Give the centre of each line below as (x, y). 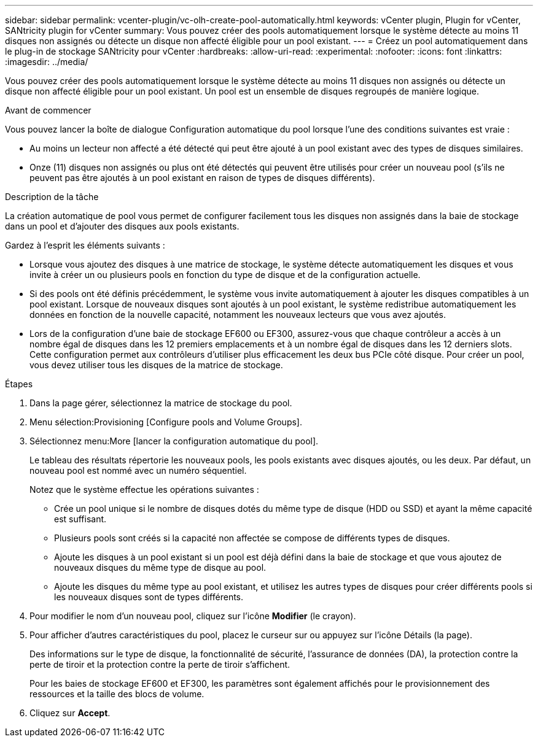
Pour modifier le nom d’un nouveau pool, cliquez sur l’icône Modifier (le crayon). (193, 616)
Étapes (19, 384)
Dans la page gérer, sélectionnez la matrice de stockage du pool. (161, 403)
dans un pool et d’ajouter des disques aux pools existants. (122, 226)
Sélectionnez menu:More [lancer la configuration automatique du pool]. (174, 441)
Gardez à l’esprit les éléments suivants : (85, 245)
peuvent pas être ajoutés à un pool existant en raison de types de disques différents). (202, 178)
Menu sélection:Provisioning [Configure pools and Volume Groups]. (166, 422)
